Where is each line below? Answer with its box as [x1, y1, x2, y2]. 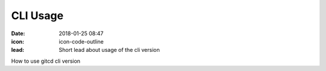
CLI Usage [11, 9, 63, 22]
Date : [11, 30, 25, 37]
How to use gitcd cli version [11, 57, 81, 64]
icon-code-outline [59, 38, 104, 45]
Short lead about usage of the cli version [59, 47, 160, 54]
